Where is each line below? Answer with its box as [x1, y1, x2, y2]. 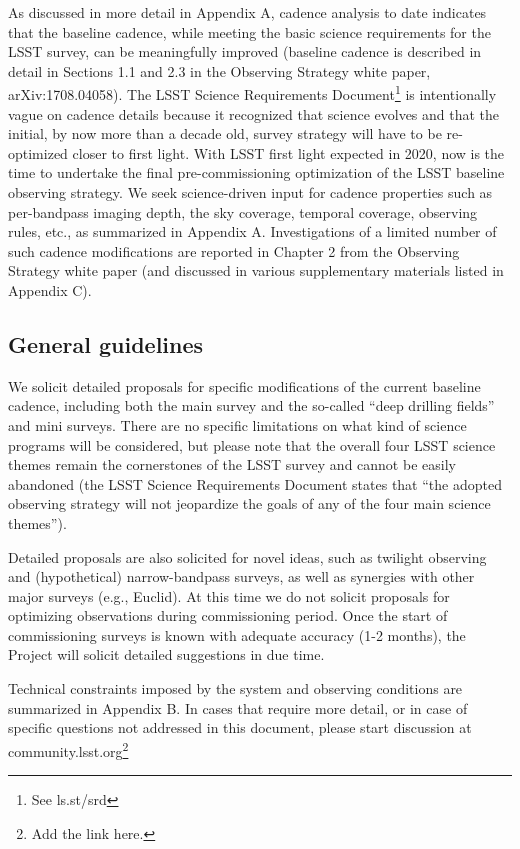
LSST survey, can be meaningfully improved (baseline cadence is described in [8, 41, 482, 62]
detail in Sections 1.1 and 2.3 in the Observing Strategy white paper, [8, 60, 431, 81]
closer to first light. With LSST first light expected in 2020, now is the [72, 142, 505, 163]
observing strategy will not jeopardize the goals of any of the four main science [8, 493, 491, 514]
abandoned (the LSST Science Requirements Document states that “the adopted [8, 473, 502, 494]
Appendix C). [8, 279, 92, 300]
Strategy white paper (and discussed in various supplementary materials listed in [8, 260, 504, 281]
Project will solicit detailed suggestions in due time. [8, 644, 325, 665]
